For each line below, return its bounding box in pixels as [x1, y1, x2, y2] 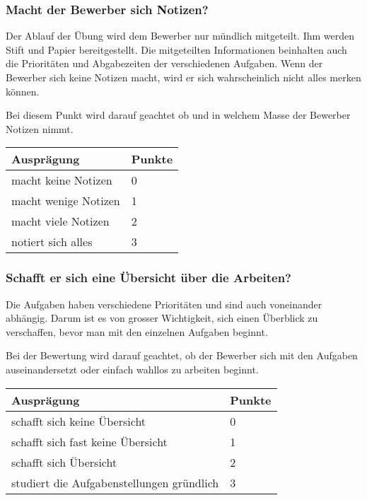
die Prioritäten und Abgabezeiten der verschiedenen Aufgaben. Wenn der [6, 56, 323, 71]
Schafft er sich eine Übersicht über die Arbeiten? [6, 269, 291, 286]
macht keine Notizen [11, 172, 112, 189]
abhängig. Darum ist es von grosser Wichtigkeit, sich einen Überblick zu [6, 310, 318, 325]
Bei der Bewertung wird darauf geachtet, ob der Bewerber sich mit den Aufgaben [6, 348, 358, 363]
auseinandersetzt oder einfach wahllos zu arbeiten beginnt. [6, 361, 259, 376]
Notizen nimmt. [6, 121, 74, 136]
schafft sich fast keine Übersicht [11, 433, 168, 450]
